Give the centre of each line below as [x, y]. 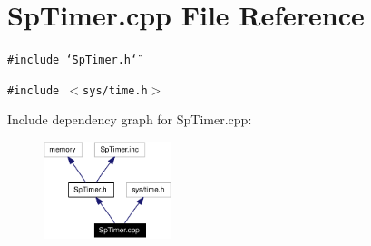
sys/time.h [115, 90]
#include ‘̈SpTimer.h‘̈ [73, 60]
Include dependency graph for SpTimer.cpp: [130, 119]
